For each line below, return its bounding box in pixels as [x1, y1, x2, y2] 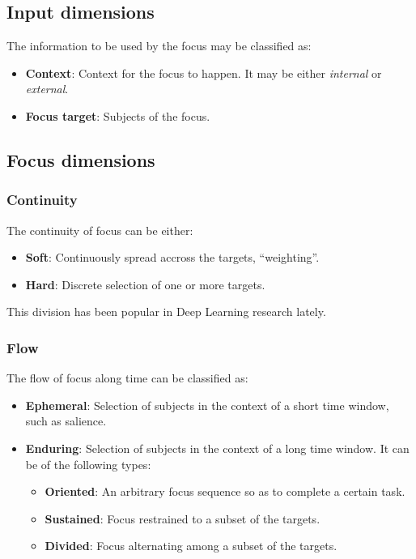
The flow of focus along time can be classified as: [6, 369, 248, 386]
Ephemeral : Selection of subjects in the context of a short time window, [25, 396, 389, 413]
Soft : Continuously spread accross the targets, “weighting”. [25, 249, 320, 266]
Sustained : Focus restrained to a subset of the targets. [45, 510, 320, 527]
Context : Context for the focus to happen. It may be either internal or [25, 64, 382, 81]
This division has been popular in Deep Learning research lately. [6, 303, 326, 320]
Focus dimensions [6, 147, 155, 172]
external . [25, 80, 69, 97]
